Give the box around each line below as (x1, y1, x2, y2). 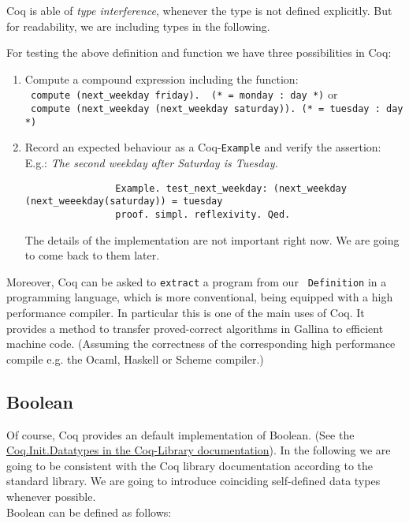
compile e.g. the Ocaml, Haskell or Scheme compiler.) (6, 350, 264, 367)
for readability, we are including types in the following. (6, 17, 270, 34)
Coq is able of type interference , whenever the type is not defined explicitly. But (6, 2, 392, 18)
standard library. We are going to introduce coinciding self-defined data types (6, 473, 381, 489)
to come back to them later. (24, 247, 160, 263)
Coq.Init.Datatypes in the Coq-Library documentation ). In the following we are (6, 442, 391, 458)
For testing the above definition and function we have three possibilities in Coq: (6, 44, 392, 61)
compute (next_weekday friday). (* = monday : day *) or (30, 86, 338, 103)
